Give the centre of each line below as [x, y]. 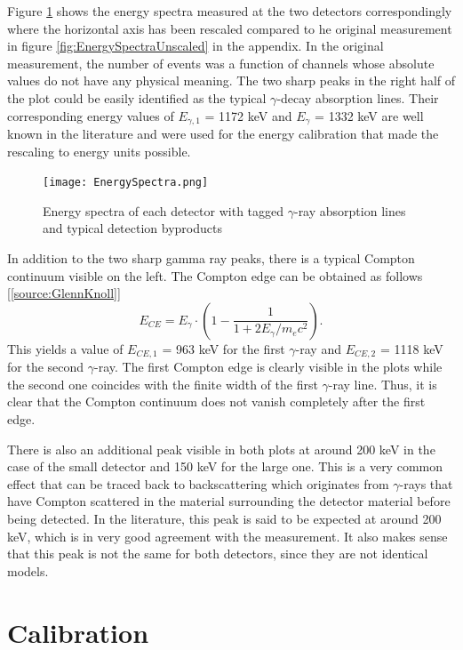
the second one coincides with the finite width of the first [163, 384]
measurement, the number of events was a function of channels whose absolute [221, 63]
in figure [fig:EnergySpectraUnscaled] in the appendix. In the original [196, 46]
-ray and [318, 348]
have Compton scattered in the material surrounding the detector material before [229, 501]
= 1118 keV [411, 348]
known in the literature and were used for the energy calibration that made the [223, 134]
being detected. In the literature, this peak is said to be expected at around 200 [224, 519]
